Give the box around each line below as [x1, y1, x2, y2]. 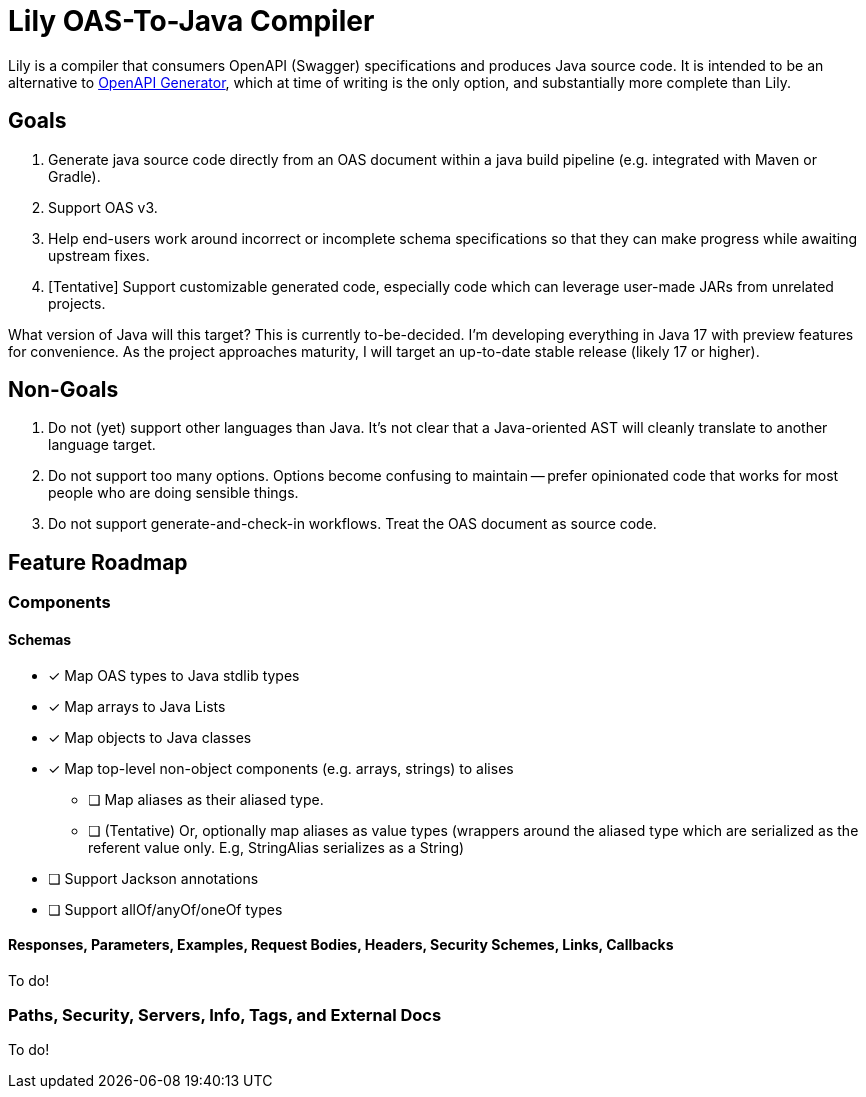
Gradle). [48, 167, 101, 185]
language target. [48, 436, 156, 454]
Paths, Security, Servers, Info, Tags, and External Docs [8, 1005, 442, 1026]
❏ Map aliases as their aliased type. [88, 790, 324, 808]
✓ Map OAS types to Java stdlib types [48, 666, 300, 684]
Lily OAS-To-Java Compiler [8, 4, 375, 38]
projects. [48, 294, 106, 312]
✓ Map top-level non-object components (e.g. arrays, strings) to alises [48, 759, 514, 777]
